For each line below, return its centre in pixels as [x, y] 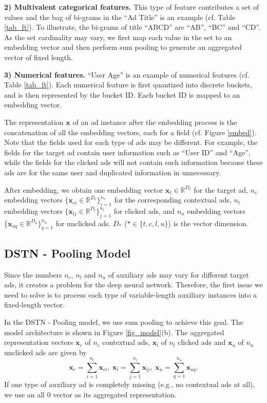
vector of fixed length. [39, 57]
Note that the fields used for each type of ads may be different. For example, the [131, 142]
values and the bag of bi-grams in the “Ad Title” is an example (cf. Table [120, 17]
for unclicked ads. [83, 223]
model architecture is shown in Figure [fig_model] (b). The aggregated [114, 332]
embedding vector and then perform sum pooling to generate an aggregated [123, 47]
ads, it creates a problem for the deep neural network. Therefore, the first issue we [133, 285]
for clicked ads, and [144, 210]
